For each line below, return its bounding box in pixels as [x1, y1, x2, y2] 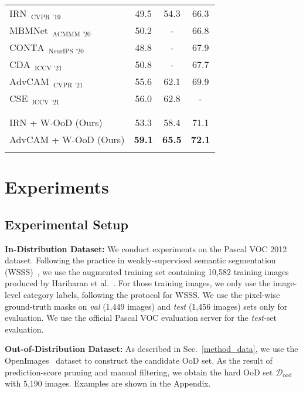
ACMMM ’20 [52, 31, 91, 38]
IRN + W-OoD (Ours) [9, 116, 103, 129]
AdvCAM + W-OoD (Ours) [9, 133, 125, 146]
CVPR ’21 [53, 82, 83, 89]
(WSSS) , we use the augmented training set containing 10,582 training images [5, 265, 289, 277]
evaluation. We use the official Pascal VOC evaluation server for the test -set [5, 311, 277, 324]
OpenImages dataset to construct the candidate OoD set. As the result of [5, 354, 273, 366]
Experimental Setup [5, 215, 128, 233]
